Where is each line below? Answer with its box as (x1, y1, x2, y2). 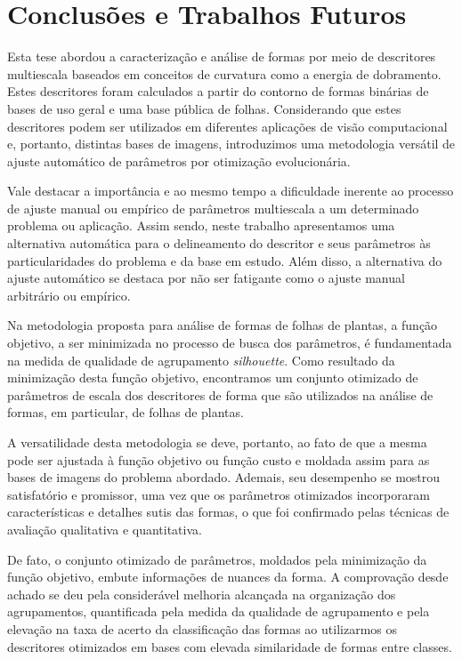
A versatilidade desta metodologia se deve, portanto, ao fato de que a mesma (7, 433, 427, 451)
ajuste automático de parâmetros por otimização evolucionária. (7, 151, 351, 170)
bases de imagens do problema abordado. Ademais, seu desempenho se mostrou (7, 468, 441, 486)
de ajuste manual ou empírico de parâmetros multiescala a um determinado (7, 198, 419, 217)
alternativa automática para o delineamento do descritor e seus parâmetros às (7, 234, 431, 253)
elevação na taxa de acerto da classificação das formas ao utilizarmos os (7, 619, 398, 638)
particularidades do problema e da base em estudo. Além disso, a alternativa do (7, 251, 442, 269)
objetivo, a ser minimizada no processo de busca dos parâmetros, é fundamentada (7, 334, 452, 352)
